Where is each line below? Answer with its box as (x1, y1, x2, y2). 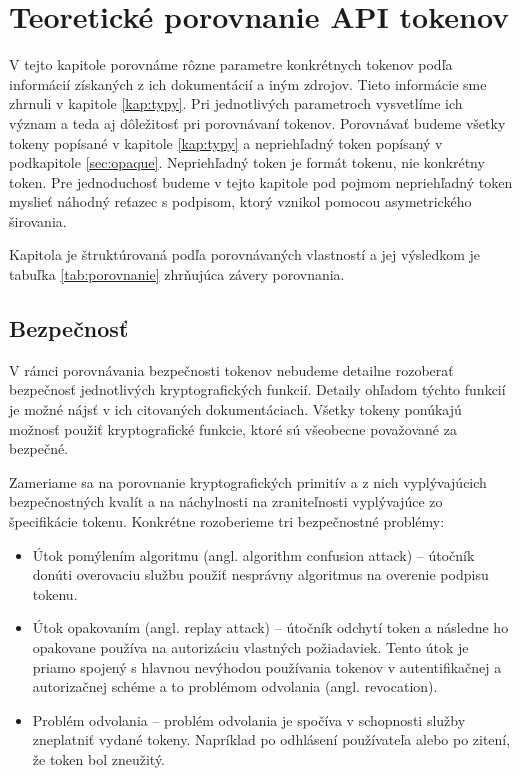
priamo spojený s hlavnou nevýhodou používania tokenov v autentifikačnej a (32, 656, 502, 677)
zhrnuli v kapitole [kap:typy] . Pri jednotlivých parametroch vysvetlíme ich (9, 93, 463, 114)
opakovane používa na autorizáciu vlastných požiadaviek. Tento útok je (32, 636, 469, 657)
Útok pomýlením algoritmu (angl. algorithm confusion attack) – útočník (32, 544, 475, 565)
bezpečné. (9, 438, 69, 459)
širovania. (9, 210, 67, 231)
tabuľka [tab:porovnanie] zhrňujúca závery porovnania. (9, 264, 345, 285)
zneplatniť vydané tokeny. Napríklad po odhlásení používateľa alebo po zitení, (32, 729, 511, 750)
